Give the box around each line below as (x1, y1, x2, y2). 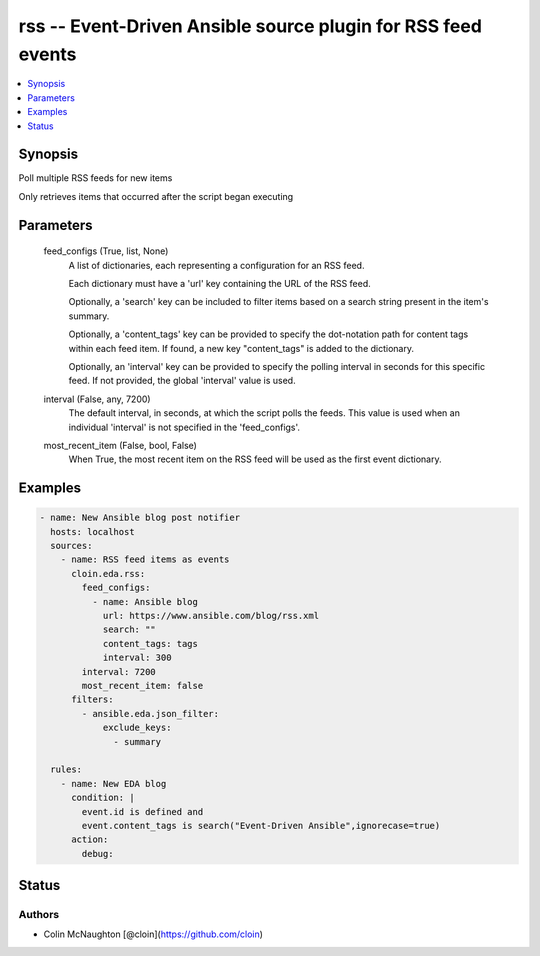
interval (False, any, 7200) (43, 393, 151, 405)
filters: (71, 694, 114, 705)
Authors (18, 908, 60, 922)
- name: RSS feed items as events (60, 554, 230, 565)
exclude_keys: (102, 722, 172, 734)
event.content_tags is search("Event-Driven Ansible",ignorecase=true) (81, 820, 441, 831)
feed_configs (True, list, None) (43, 245, 169, 257)
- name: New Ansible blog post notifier (39, 512, 240, 524)
